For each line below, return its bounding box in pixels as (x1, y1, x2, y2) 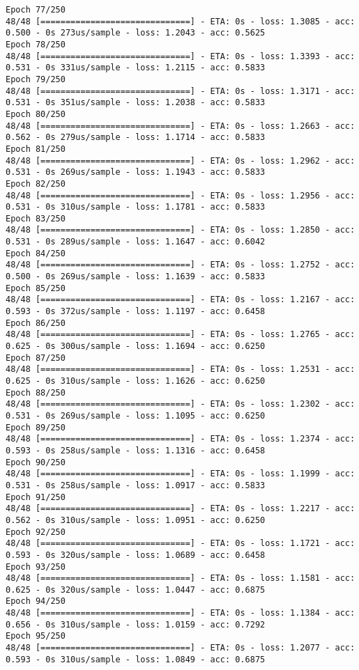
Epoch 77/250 (6, 5, 66, 15)
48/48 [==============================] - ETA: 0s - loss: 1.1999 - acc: (6, 469, 356, 479)
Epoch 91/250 (6, 492, 66, 502)
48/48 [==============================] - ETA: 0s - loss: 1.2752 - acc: (6, 260, 356, 270)
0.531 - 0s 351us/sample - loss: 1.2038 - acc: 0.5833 (6, 98, 266, 108)
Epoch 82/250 (6, 178, 66, 189)
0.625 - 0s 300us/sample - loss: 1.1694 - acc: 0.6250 (6, 341, 266, 352)
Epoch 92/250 (6, 527, 66, 537)
